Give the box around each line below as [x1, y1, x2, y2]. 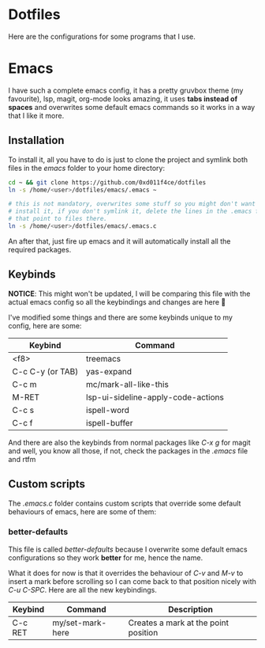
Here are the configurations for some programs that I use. [8, 32, 196, 41]
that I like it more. [8, 111, 65, 120]
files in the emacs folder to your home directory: [8, 163, 166, 172]
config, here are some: [8, 320, 82, 330]
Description [168, 604, 213, 615]
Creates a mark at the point [128, 617, 229, 628]
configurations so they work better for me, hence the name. [8, 552, 203, 563]
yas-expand [85, 366, 132, 377]
